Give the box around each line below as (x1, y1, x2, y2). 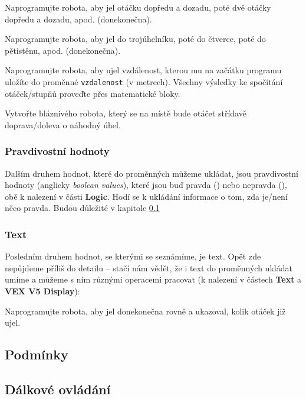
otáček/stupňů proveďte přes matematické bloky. (5, 87, 180, 99)
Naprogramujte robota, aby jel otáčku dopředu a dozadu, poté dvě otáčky (5, 1, 271, 13)
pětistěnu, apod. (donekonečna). (5, 44, 121, 56)
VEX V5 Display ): (5, 285, 80, 297)
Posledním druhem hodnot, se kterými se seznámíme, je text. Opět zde (5, 250, 261, 262)
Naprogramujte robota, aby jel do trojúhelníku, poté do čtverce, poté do (5, 33, 266, 45)
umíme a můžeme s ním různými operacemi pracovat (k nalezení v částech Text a (5, 273, 302, 286)
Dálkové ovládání (5, 379, 111, 398)
